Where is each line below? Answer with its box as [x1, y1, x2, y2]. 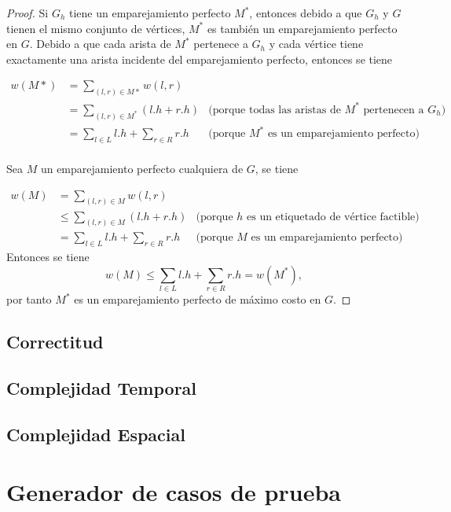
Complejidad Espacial [6, 422, 185, 446]
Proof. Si [6, 5, 49, 20]
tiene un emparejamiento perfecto [69, 5, 231, 20]
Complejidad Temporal [6, 375, 197, 400]
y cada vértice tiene [269, 35, 364, 52]
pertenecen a [363, 104, 424, 116]
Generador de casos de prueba [6, 476, 341, 508]
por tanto [6, 291, 52, 308]
